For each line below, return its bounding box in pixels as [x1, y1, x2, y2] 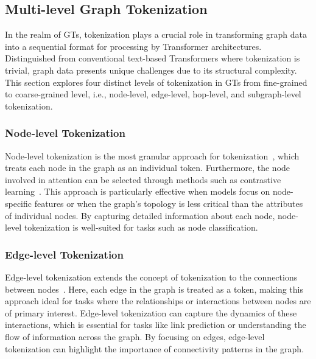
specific [5, 197, 32, 209]
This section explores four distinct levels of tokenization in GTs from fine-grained [5, 75, 307, 88]
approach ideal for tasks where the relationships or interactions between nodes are [5, 295, 311, 307]
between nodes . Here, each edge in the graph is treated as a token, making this [5, 282, 303, 295]
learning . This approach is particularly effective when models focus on [5, 185, 270, 198]
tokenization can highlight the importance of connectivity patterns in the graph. [5, 342, 304, 355]
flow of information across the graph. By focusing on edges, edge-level [5, 330, 265, 343]
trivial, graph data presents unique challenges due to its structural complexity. [5, 63, 297, 76]
